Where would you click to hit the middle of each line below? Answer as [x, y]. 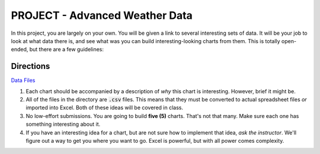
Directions [31, 66]
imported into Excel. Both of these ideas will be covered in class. [105, 108]
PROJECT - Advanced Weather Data [102, 15]
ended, [20, 50]
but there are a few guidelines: [66, 50]
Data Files [23, 80]
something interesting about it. [63, 124]
